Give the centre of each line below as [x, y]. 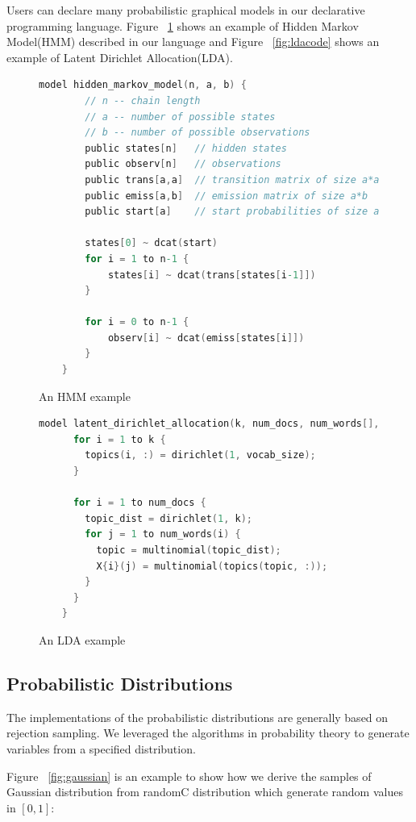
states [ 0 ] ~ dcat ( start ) [152, 243]
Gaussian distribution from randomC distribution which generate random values [205, 792]
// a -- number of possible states [180, 117]
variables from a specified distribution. [101, 748]
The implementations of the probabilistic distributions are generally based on [198, 717]
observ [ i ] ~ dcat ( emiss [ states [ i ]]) [206, 338]
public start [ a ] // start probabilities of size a [232, 212]
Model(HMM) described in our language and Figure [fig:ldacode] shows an [193, 42]
